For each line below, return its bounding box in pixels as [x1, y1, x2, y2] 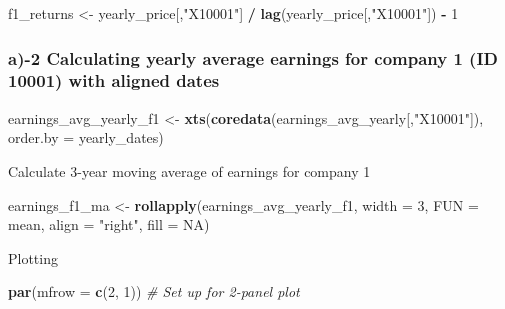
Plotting [8, 247, 58, 268]
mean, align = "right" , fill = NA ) [8, 214, 210, 235]
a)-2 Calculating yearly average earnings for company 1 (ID [8, 45, 498, 70]
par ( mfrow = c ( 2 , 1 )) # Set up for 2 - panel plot [8, 281, 300, 302]
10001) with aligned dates [8, 68, 220, 93]
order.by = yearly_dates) [8, 127, 164, 148]
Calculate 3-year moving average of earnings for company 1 [8, 160, 371, 181]
